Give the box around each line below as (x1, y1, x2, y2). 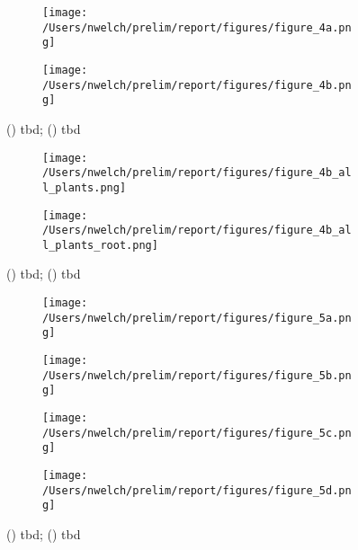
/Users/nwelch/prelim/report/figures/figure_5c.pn (42, 426, 352, 439)
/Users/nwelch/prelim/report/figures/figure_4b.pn (42, 78, 352, 92)
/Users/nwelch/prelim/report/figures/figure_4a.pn (42, 21, 352, 34)
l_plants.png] (42, 181, 127, 194)
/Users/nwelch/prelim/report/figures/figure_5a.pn (42, 311, 352, 324)
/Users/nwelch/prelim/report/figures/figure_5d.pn (42, 483, 352, 497)
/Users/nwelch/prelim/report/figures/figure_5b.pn (42, 368, 352, 382)
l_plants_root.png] (42, 238, 158, 252)
